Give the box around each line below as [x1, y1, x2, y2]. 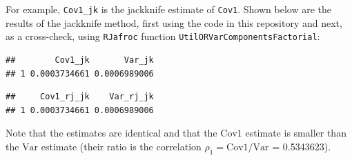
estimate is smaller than [245, 126, 346, 140]
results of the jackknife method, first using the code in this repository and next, [6, 15, 342, 30]
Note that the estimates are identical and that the [6, 126, 217, 140]
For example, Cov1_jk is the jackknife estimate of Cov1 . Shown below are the [6, 2, 331, 16]
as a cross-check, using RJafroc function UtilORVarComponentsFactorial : [6, 29, 320, 43]
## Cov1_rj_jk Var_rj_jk [6, 92, 154, 102]
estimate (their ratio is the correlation [41, 139, 202, 153]
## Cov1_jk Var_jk [6, 54, 154, 65]
